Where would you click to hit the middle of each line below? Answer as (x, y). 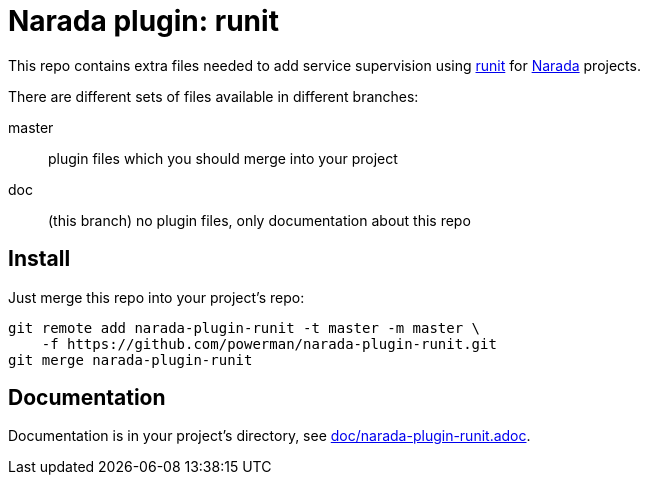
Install (39, 259)
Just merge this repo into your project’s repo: (156, 297)
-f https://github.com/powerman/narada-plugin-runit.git (269, 343)
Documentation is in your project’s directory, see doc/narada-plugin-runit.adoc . (269, 436)
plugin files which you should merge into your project (223, 158)
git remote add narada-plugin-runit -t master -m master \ (244, 327)
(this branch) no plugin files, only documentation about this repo (259, 220)
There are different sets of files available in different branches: (213, 96)
